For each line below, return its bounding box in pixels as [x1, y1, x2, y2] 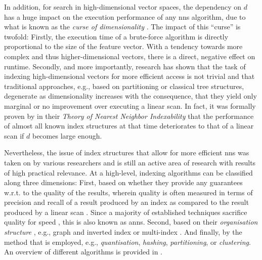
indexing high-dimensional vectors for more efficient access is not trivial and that [4, 71, 255, 81]
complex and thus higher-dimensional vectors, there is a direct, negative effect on [4, 51, 255, 61]
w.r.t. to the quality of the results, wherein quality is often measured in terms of [4, 187, 253, 197]
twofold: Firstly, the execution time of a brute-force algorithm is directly [4, 31, 229, 41]
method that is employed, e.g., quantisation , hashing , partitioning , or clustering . [4, 236, 251, 247]
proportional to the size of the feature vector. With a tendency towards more [4, 41, 243, 52]
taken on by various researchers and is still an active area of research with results [4, 157, 256, 167]
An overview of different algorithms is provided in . [4, 246, 162, 257]
